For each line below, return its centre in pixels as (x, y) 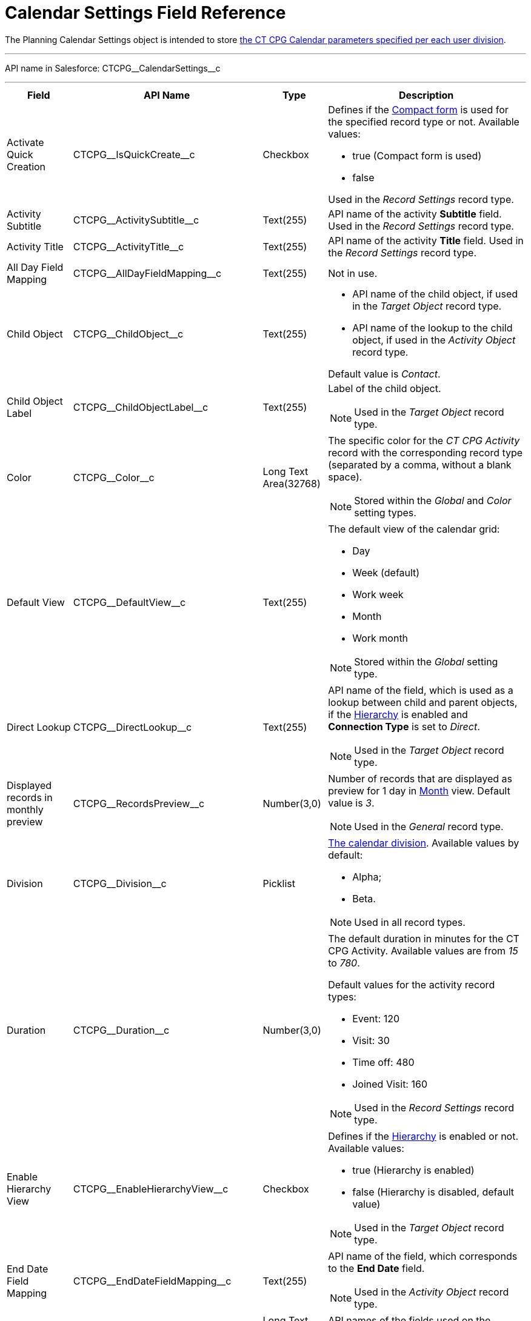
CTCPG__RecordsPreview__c (139, 803)
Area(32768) (292, 483)
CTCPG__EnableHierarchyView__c (151, 1189)
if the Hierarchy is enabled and (398, 714)
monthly (25, 809)
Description (426, 95)
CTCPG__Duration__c (121, 1030)
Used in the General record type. (429, 826)
